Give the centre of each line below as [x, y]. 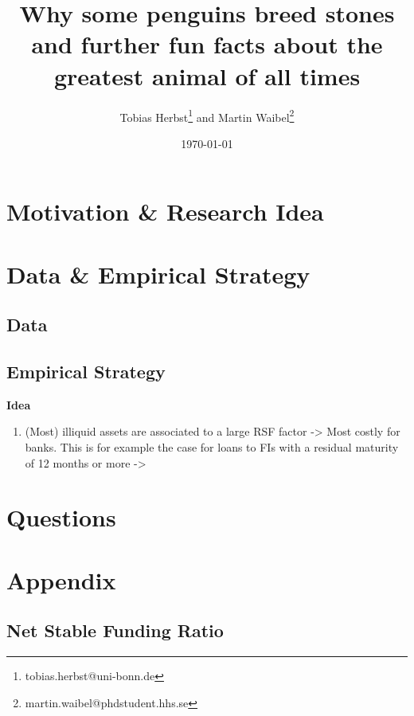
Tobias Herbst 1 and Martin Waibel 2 [207, 115]
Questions [61, 517]
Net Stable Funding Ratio [115, 630]
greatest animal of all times [207, 75]
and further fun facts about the [207, 44]
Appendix [61, 579]
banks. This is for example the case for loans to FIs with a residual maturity [212, 447]
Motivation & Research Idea [165, 211]
